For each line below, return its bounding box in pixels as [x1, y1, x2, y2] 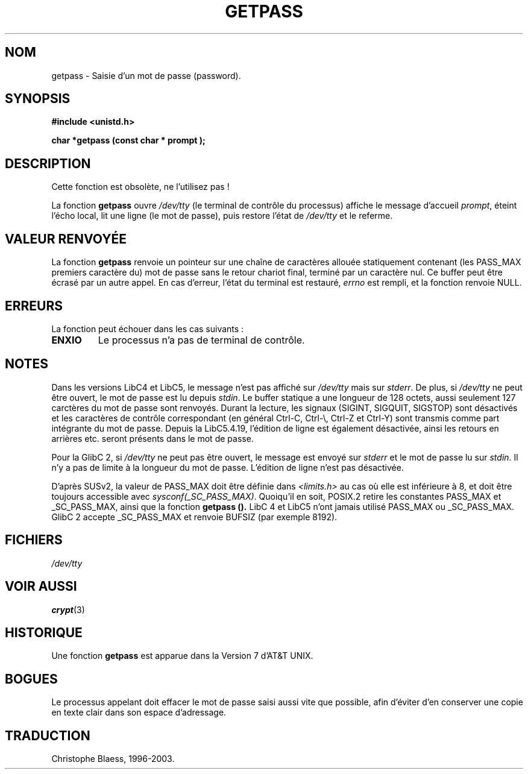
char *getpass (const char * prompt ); [51, 135, 206, 146]
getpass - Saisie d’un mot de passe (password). [51, 70, 241, 81]
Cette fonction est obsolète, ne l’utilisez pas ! [51, 181, 230, 192]
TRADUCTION [5, 728, 90, 743]
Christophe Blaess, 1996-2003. [51, 754, 175, 764]
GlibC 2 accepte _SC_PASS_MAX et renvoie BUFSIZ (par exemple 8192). [51, 511, 338, 522]
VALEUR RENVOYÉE [5, 231, 127, 247]
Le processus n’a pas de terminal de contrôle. [98, 333, 305, 346]
